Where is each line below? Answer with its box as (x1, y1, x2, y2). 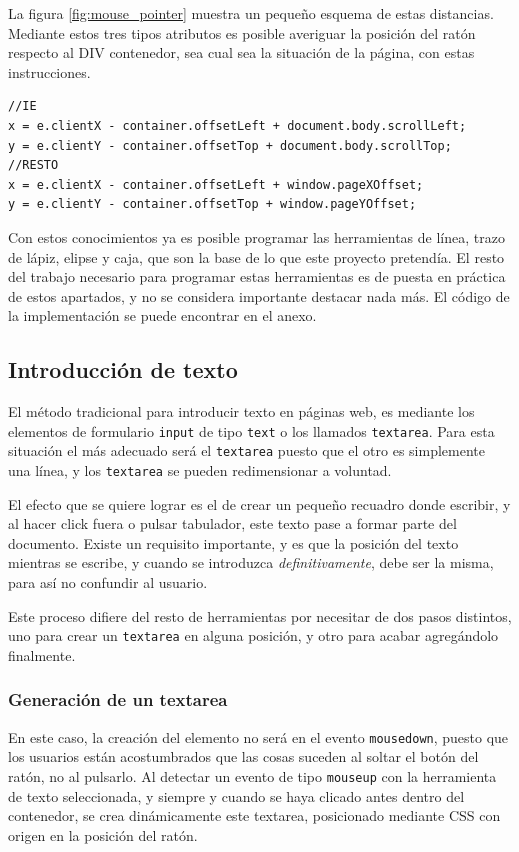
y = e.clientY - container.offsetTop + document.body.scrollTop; (8, 138, 452, 153)
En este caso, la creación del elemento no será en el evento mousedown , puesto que (8, 726, 509, 747)
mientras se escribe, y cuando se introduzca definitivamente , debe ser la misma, (8, 552, 494, 573)
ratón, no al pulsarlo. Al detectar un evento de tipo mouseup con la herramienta (8, 765, 497, 786)
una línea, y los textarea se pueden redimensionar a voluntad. (8, 460, 392, 481)
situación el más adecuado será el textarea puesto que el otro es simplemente (8, 440, 485, 461)
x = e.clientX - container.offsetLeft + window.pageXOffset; (8, 177, 424, 192)
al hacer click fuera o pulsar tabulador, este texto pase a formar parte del (8, 513, 457, 534)
